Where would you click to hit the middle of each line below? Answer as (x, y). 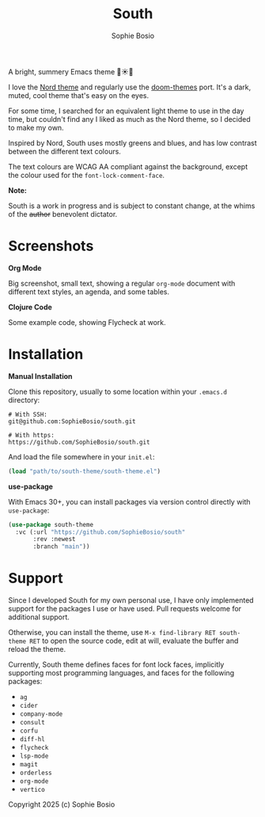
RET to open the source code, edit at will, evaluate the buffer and (134, 641)
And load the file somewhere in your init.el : (81, 456)
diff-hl (32, 739)
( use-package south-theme (51, 524)
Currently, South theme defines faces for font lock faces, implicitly (116, 664)
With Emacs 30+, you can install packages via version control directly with (129, 501)
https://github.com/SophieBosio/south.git (79, 442)
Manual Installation (40, 376)
